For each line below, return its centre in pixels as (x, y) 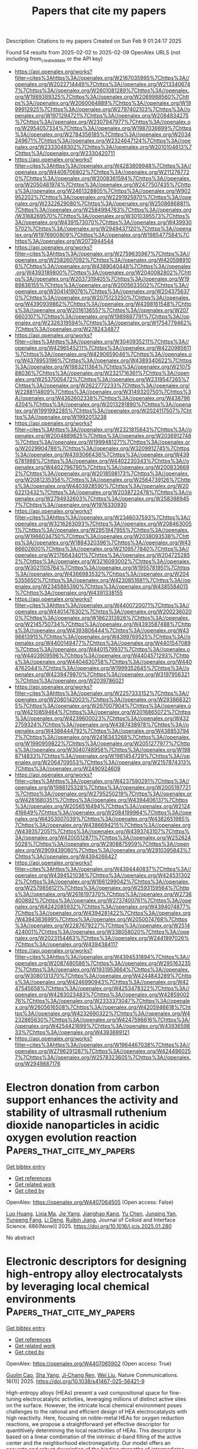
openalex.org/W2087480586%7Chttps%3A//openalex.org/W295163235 (103, 963)
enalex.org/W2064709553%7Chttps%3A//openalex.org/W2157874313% (103, 762)
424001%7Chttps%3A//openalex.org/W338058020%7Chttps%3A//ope (102, 931)
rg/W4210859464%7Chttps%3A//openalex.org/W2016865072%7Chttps (103, 712)
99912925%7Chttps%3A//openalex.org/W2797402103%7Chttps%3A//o (102, 109)
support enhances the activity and (92, 1100)
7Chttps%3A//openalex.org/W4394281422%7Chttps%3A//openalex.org (103, 913)
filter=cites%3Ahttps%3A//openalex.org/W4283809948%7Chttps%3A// (103, 165)
